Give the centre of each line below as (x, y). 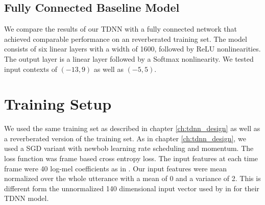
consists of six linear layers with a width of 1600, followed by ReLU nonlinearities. (132, 49)
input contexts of (31, 69)
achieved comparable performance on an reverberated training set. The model (126, 39)
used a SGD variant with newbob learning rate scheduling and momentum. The (129, 148)
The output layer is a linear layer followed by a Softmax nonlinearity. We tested (129, 58)
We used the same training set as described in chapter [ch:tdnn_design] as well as (132, 128)
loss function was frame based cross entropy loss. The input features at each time (131, 158)
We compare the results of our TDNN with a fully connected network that (121, 29)
